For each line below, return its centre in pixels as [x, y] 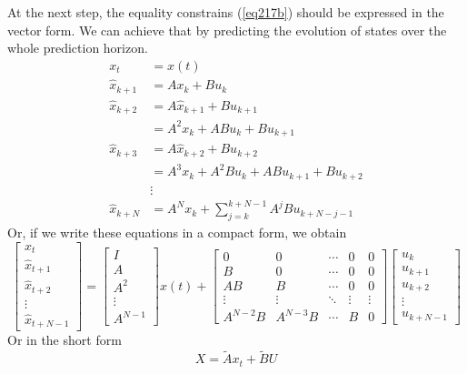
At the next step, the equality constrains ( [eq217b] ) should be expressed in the [226, 12]
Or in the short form [65, 340]
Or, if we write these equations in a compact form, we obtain [177, 232]
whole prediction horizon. [78, 48]
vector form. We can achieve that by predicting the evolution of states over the [227, 30]
